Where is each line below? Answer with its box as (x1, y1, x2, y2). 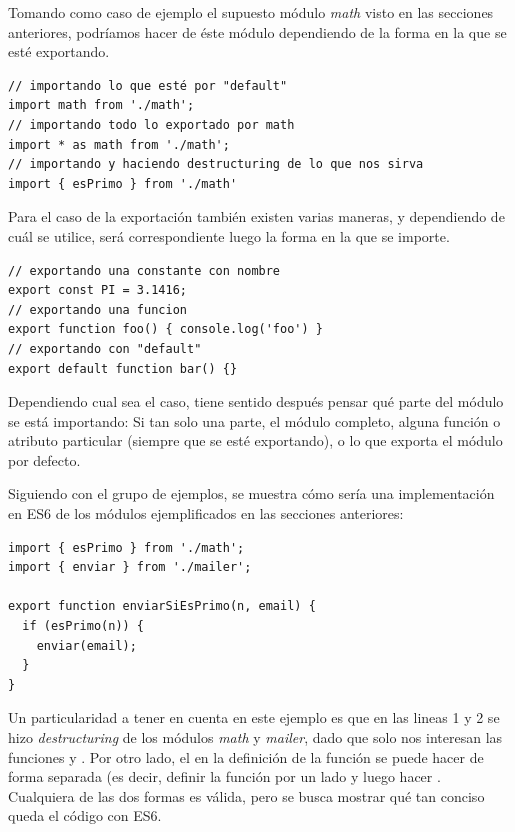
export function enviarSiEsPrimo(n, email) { (8, 599, 316, 614)
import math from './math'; (8, 98, 195, 113)
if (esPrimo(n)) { (22, 619, 145, 634)
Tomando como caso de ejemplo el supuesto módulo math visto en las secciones (8, 2, 494, 22)
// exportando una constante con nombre (8, 263, 281, 278)
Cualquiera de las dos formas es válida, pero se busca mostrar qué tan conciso (8, 785, 485, 806)
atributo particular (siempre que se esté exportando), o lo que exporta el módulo (8, 430, 503, 451)
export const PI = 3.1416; (8, 283, 187, 298)
